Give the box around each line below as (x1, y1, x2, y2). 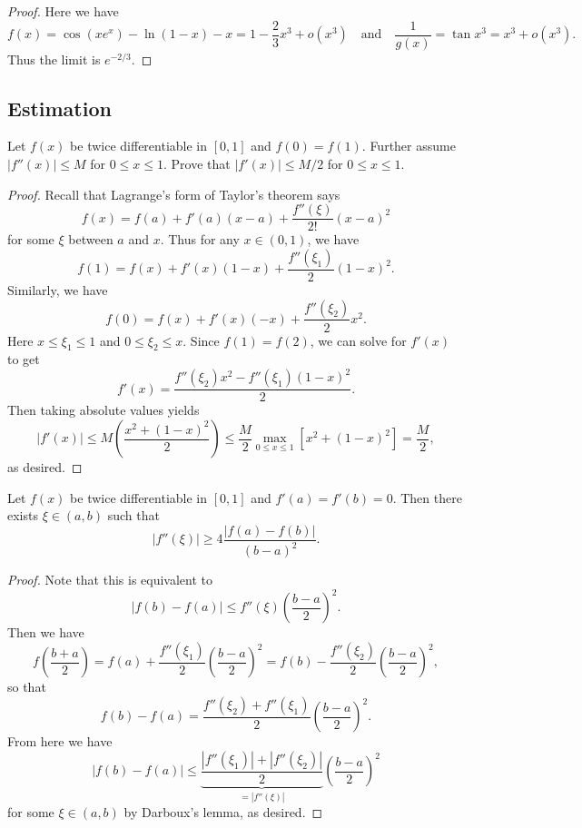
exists (7, 506, 38, 525)
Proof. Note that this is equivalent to (7, 570, 213, 589)
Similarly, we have (7, 280, 108, 299)
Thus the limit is (7, 49, 101, 68)
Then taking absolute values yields (7, 400, 200, 419)
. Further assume (361, 136, 456, 155)
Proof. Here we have (7, 2, 119, 20)
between (68, 230, 113, 249)
